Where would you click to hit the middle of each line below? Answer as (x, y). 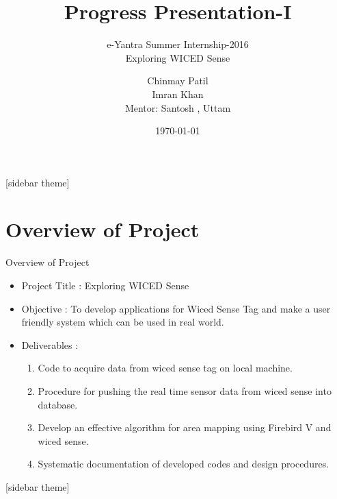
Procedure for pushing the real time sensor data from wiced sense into (185, 390)
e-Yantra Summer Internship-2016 (178, 44)
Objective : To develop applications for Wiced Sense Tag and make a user (176, 308)
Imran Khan (178, 94)
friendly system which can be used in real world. (123, 322)
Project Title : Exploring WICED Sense (105, 285)
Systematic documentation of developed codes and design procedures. (184, 464)
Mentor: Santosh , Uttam (178, 107)
